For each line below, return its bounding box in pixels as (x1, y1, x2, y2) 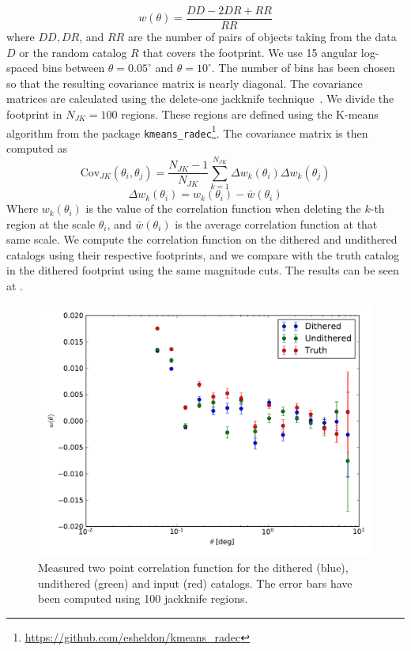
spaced (6, 59, 39, 76)
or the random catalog (19, 44, 127, 60)
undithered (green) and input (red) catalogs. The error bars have (38, 574, 353, 591)
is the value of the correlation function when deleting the (85, 200, 361, 217)
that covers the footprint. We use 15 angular (142, 44, 358, 60)
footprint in (6, 106, 62, 123)
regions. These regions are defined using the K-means (121, 106, 379, 123)
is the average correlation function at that (175, 215, 378, 232)
